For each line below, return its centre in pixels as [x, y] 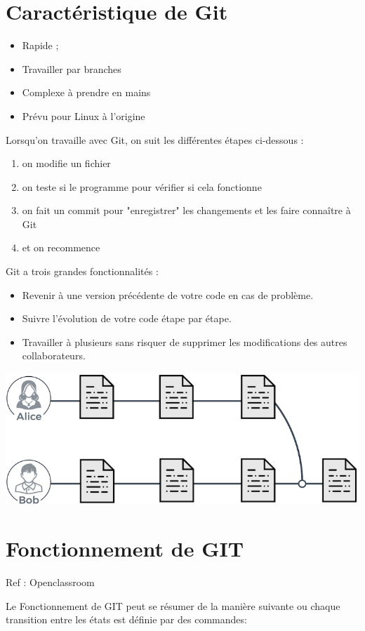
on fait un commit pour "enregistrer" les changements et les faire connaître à [186, 210]
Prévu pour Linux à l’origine [84, 115]
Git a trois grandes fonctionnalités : [82, 271]
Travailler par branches [72, 68]
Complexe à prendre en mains [86, 92]
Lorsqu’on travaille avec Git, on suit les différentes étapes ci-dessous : [155, 139]
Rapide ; [40, 45]
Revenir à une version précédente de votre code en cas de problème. [168, 294]
